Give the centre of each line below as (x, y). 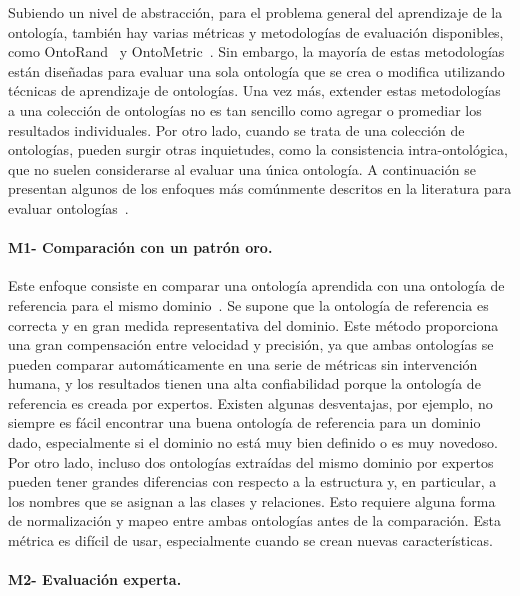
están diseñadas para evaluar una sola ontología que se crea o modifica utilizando (256, 70)
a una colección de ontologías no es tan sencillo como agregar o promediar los (245, 109)
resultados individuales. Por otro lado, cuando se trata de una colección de (236, 129)
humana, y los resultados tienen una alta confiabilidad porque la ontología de (244, 383)
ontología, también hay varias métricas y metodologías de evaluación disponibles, (256, 31)
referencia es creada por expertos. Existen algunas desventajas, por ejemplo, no (250, 402)
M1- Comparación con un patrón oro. (140, 247)
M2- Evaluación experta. (95, 579)
